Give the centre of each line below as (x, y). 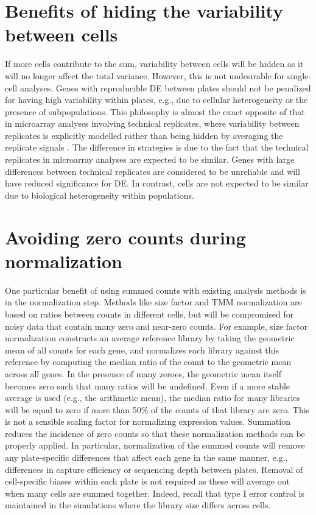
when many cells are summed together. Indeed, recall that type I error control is (155, 493)
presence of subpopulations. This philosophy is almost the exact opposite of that (155, 111)
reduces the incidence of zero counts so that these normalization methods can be (155, 433)
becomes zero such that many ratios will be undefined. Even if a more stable (148, 385)
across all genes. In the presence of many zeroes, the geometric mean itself (143, 373)
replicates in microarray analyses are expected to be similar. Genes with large (150, 159)
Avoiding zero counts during (125, 237)
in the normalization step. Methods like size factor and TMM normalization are (153, 302)
